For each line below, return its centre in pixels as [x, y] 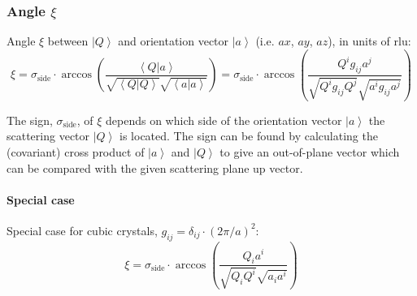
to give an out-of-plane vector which [310, 151]
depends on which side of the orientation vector [224, 120]
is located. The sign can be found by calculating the [249, 136]
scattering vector [48, 136]
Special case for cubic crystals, [82, 230]
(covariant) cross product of [76, 151]
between [68, 41]
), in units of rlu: [369, 41]
